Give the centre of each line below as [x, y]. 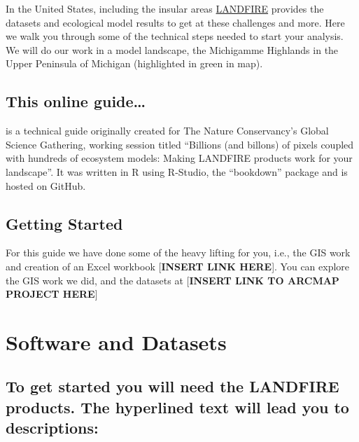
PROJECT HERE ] [52, 294]
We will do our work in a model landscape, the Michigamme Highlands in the [172, 49]
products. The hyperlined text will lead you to [177, 407]
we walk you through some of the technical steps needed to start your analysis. [175, 36]
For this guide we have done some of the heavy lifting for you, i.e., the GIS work [178, 253]
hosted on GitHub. [46, 185]
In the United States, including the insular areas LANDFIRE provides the [165, 8]
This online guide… [76, 101]
